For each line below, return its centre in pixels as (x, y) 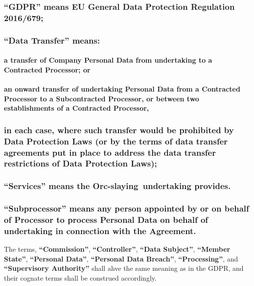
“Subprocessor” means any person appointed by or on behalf (127, 208)
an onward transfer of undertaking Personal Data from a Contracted (122, 88)
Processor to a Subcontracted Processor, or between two (102, 98)
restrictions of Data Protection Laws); (81, 163)
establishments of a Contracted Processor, (77, 108)
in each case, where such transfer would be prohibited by (119, 130)
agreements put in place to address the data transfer (110, 152)
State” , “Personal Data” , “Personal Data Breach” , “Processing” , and (121, 258)
